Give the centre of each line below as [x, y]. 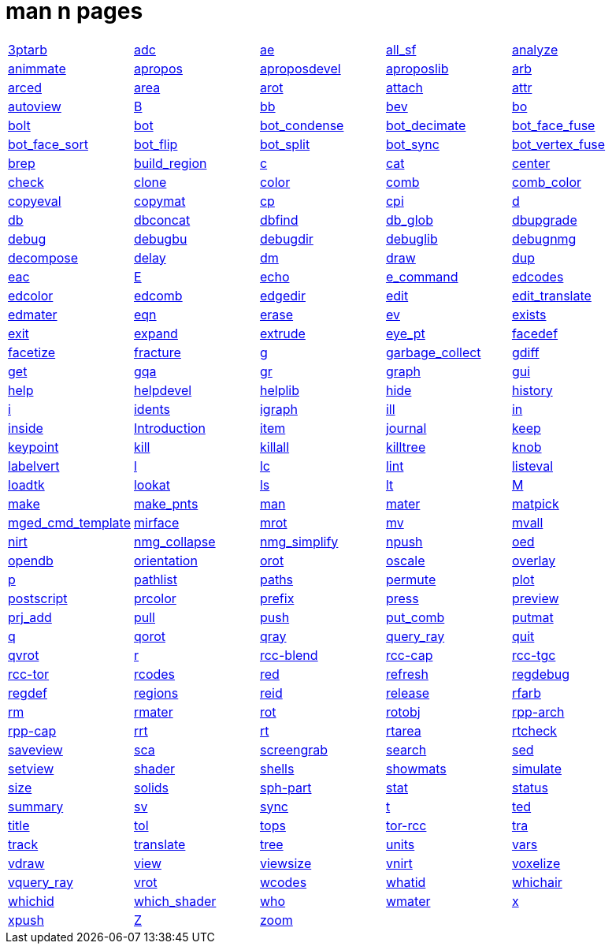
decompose [43, 257]
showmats [416, 768]
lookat [152, 484]
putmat [532, 617]
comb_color [547, 182]
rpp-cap [32, 730]
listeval [532, 466]
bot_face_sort [48, 144]
